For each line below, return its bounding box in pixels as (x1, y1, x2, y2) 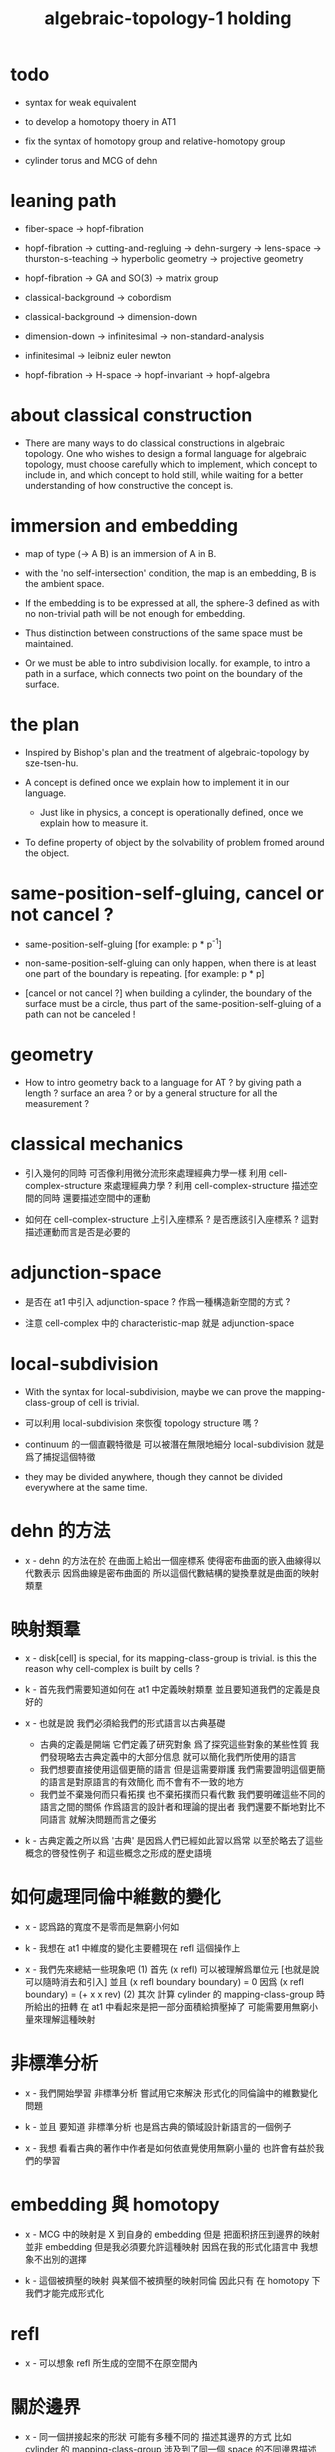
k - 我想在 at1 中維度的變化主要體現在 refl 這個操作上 (24, 1942, 241, 1954)
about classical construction (10, 404, 253, 427)
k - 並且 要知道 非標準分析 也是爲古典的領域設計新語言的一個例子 (24, 2120, 292, 2132)
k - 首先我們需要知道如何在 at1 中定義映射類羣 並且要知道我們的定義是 (24, 1683, 312, 1695)
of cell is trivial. (77, 1397, 140, 1409)
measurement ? (24, 1098, 90, 1110)
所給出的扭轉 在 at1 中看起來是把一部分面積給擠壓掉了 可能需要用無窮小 (24, 2000, 318, 2012)
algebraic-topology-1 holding (44, 7, 292, 30)
